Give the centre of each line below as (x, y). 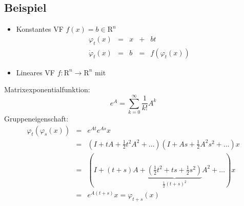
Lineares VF (35, 72)
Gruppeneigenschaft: (36, 118)
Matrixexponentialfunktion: (47, 89)
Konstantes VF (40, 29)
